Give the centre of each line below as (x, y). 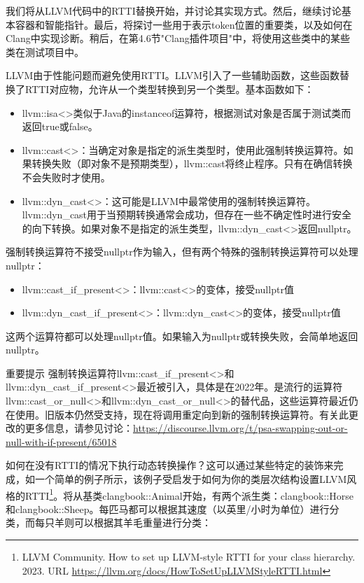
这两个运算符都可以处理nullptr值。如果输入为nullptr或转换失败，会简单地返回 (182, 336)
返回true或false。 (60, 126)
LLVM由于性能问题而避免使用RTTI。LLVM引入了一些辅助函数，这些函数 (173, 75)
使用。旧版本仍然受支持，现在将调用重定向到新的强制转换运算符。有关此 (182, 414)
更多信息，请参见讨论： (79, 428)
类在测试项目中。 (45, 51)
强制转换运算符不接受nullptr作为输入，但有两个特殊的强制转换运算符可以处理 (182, 252)
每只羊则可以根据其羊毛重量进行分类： (123, 522)
